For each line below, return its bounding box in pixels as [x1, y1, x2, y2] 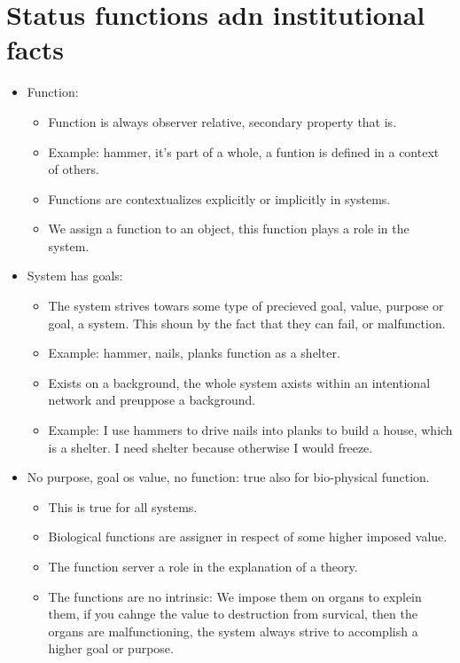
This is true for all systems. [48, 497, 198, 516]
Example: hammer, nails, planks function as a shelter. [48, 343, 340, 362]
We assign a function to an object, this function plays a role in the [48, 219, 409, 238]
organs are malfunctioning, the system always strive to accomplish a [48, 621, 418, 640]
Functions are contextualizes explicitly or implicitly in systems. [48, 189, 391, 208]
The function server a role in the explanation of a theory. [48, 557, 358, 575]
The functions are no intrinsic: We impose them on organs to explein [48, 587, 422, 605]
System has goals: [27, 266, 123, 285]
